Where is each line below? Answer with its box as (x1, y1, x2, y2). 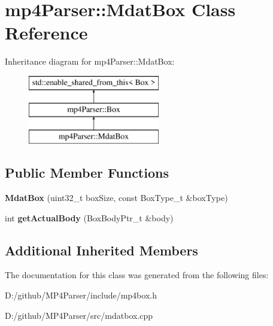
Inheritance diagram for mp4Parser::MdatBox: (5, 55, 175, 68)
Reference (5, 20, 88, 45)
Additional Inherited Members (5, 240, 198, 259)
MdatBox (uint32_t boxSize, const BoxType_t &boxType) (5, 191, 228, 204)
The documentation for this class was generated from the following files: (5, 269, 269, 281)
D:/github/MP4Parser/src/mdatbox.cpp (5, 309, 153, 321)
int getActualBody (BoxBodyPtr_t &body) (5, 211, 174, 224)
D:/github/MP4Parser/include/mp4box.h (5, 289, 157, 301)
